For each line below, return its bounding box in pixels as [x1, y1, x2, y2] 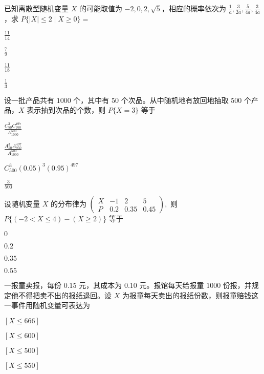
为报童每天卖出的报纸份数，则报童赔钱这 [122, 289, 258, 300]
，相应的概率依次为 [161, 3, 226, 13]
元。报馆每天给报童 [139, 280, 204, 290]
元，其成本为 [79, 280, 122, 290]
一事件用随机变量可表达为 [4, 300, 90, 310]
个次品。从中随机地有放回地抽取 [121, 94, 229, 105]
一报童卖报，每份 [4, 280, 61, 290]
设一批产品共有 [4, 94, 54, 105]
